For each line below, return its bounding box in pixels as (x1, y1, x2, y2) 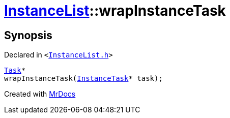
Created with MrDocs (4, 90, 76, 99)
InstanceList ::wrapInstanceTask (4, 2, 226, 19)
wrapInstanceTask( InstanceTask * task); (4, 74, 163, 83)
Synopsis (4, 28, 52, 42)
